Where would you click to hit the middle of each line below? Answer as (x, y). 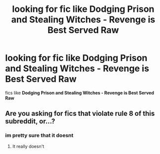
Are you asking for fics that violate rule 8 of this (80, 114)
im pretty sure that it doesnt (39, 136)
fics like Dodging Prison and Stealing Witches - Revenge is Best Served (80, 93)
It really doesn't (28, 146)
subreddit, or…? (30, 122)
